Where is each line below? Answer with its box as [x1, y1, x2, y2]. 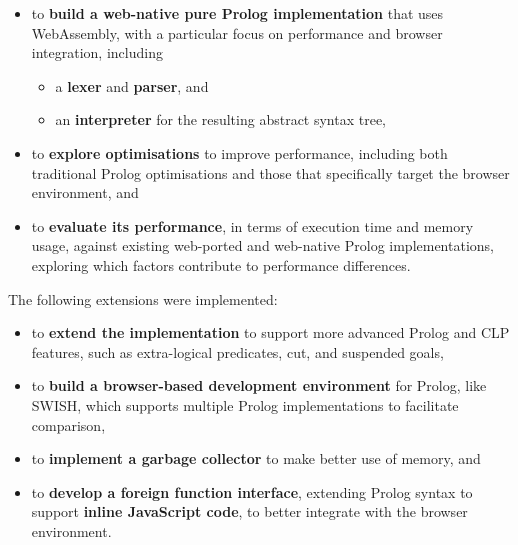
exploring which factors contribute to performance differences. [31, 254, 411, 275]
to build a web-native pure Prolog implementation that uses [31, 3, 444, 23]
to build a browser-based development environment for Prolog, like [31, 375, 487, 396]
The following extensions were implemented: [8, 288, 278, 309]
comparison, [31, 414, 106, 435]
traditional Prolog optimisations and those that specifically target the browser [31, 162, 510, 183]
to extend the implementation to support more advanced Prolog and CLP [31, 322, 510, 343]
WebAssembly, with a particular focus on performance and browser [31, 22, 443, 43]
